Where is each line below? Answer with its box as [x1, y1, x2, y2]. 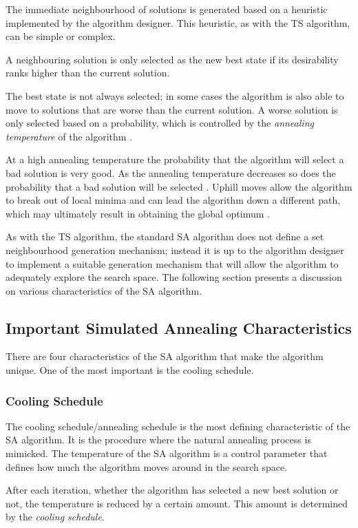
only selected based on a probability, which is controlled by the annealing [6, 116, 314, 130]
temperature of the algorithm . [6, 129, 133, 143]
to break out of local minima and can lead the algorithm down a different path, [6, 193, 341, 207]
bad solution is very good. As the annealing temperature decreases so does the [6, 165, 336, 180]
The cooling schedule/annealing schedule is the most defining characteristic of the [6, 419, 350, 433]
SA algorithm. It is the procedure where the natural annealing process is [6, 432, 311, 447]
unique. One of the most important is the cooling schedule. [6, 363, 254, 377]
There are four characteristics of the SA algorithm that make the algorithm [6, 349, 324, 363]
